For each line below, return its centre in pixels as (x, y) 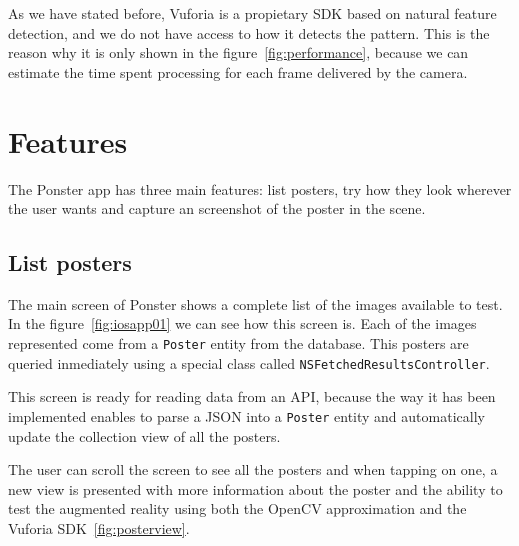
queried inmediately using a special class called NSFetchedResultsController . (249, 362)
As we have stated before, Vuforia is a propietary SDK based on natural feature (252, 13)
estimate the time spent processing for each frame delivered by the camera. (238, 71)
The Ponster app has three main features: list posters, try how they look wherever (260, 188)
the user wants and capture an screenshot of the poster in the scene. (217, 208)
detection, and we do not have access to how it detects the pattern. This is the (249, 32)
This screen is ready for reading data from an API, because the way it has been (252, 396)
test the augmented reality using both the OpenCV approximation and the (237, 508)
